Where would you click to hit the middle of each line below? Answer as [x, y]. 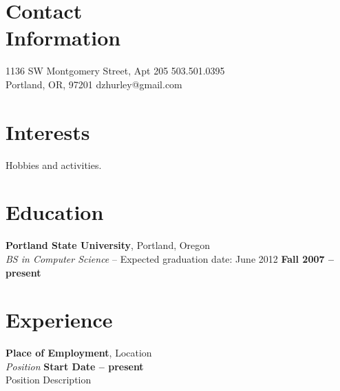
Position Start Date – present [75, 366]
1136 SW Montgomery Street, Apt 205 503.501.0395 [115, 71]
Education [55, 212]
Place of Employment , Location [79, 353]
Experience [59, 320]
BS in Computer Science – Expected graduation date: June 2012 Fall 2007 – [170, 258]
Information [63, 38]
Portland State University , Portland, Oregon [108, 245]
